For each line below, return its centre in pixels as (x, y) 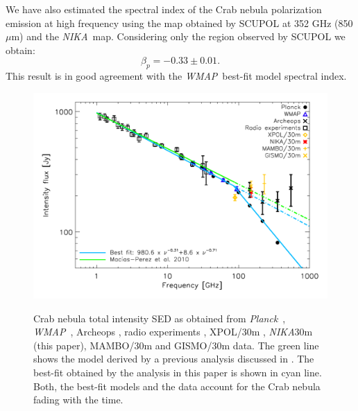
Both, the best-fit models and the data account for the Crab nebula (177, 386)
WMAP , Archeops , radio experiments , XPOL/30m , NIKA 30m (173, 332)
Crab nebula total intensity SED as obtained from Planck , (160, 318)
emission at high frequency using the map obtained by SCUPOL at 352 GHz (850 (179, 23)
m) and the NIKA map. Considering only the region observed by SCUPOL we (178, 36)
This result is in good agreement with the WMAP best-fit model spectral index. (176, 76)
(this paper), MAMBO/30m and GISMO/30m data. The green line (176, 345)
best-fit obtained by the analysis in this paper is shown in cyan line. (178, 373)
